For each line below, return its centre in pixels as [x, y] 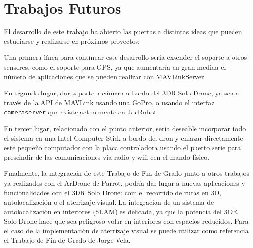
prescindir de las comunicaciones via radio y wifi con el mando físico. [107, 157]
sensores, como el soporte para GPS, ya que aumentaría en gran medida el [115, 67]
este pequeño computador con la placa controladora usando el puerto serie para [123, 147]
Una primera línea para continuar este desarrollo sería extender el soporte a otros [126, 57]
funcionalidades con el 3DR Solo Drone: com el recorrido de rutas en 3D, [113, 192]
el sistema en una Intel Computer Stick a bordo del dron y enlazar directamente [124, 138]
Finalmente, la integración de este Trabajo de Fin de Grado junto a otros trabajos [126, 173]
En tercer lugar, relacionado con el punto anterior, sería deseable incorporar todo [125, 128]
